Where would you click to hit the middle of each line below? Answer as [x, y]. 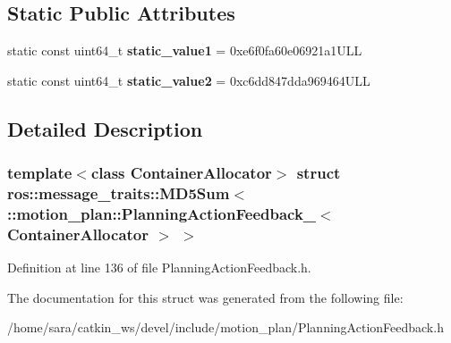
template [40, 173]
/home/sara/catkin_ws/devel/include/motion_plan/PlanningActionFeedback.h [225, 327]
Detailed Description [105, 128]
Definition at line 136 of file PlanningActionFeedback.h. [159, 268]
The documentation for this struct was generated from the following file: [205, 297]
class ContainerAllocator [181, 173]
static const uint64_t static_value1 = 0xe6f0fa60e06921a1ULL [185, 50]
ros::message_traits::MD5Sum [119, 193]
